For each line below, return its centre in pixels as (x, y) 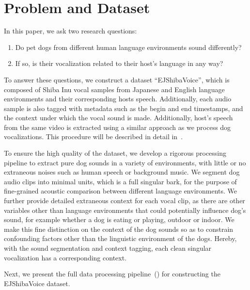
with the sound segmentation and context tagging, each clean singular (108, 248)
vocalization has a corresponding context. (65, 257)
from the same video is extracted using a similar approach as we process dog (117, 127)
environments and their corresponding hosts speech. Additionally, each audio (118, 99)
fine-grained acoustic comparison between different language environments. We (121, 191)
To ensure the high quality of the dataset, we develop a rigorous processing (115, 153)
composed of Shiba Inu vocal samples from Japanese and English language (114, 89)
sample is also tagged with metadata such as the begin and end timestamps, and (124, 108)
